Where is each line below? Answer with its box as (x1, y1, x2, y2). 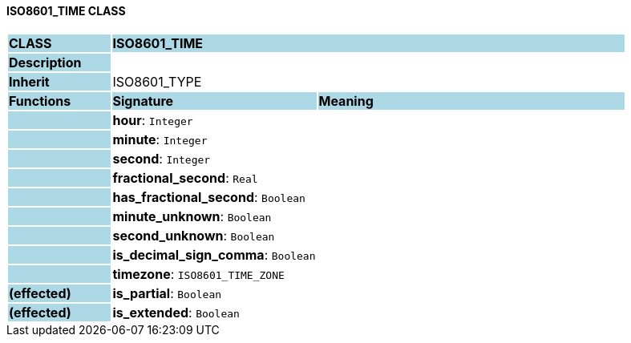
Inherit (9, 73, 50, 90)
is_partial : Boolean (112, 284, 222, 301)
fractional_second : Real (112, 169, 258, 186)
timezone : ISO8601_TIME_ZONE (112, 265, 285, 282)
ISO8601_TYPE (112, 73, 202, 90)
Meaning (318, 92, 374, 109)
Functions (9, 92, 71, 109)
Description (9, 54, 82, 71)
